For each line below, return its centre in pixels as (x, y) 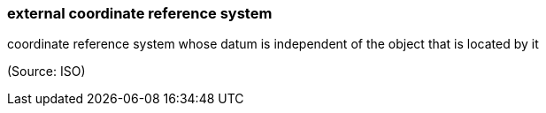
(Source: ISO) (46, 72)
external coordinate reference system (140, 13)
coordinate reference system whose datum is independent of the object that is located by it (273, 44)
